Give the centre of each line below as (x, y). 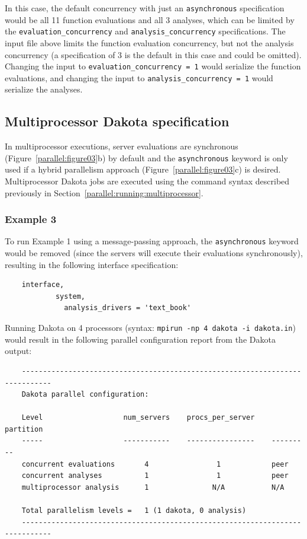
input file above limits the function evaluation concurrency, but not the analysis (149, 42)
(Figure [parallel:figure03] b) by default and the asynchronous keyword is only (146, 157)
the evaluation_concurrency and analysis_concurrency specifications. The (145, 31)
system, (70, 296)
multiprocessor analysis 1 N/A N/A (153, 487)
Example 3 (31, 219)
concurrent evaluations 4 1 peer (155, 464)
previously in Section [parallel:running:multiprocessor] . (104, 192)
